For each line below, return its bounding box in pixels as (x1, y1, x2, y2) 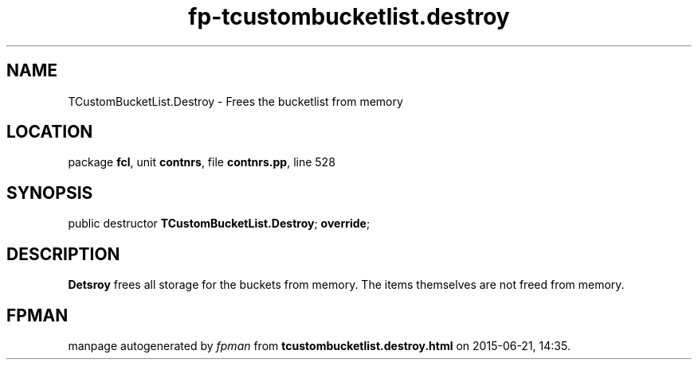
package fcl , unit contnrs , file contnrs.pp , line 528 (68, 155, 335, 169)
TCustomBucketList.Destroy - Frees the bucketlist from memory (68, 94, 403, 108)
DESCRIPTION (6, 243, 120, 264)
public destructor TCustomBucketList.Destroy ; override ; (68, 216, 371, 231)
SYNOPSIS (6, 182, 93, 203)
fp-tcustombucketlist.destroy (188, 3, 510, 30)
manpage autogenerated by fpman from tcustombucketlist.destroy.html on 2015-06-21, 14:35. (68, 338, 571, 352)
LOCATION (6, 122, 93, 142)
